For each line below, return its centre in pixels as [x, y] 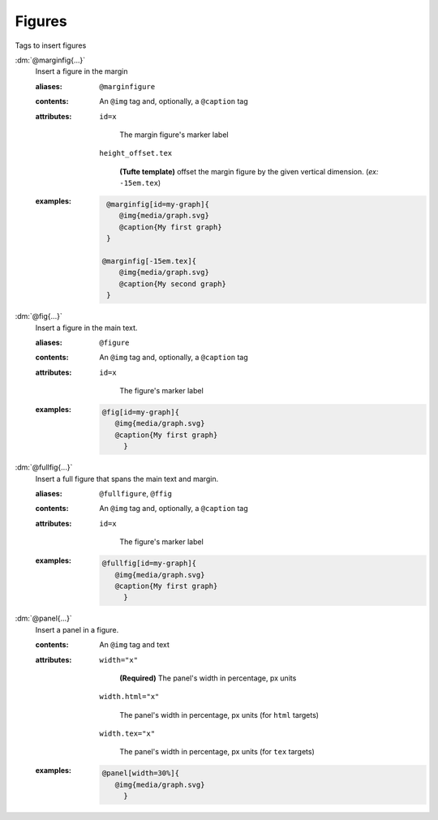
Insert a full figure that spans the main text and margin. [127, 479]
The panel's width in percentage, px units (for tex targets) [217, 752]
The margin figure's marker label [174, 135]
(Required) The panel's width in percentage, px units [208, 678]
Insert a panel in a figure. [77, 629]
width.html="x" [129, 697]
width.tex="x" [127, 734]
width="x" [118, 660]
